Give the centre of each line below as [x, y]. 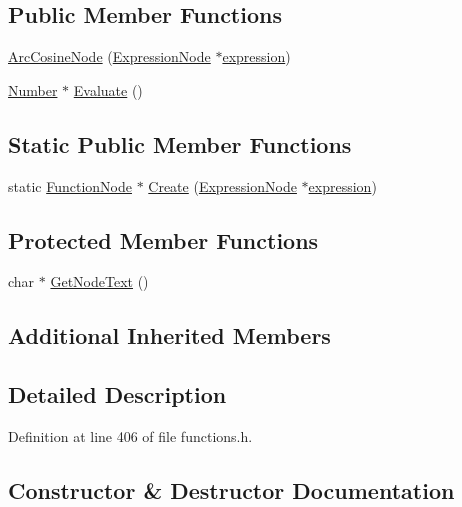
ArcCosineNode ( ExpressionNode [109, 56]
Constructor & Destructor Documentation [231, 489]
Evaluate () [108, 89]
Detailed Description [117, 394]
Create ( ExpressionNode [222, 185]
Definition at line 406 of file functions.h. [130, 435]
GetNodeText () [99, 281]
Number [33, 89]
